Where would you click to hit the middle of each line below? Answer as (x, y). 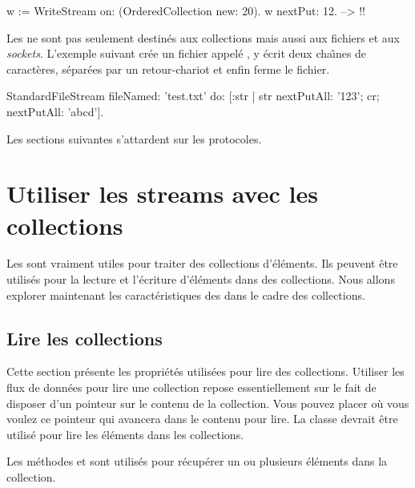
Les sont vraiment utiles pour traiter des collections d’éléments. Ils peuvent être (202, 263)
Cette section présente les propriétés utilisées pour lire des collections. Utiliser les (205, 371)
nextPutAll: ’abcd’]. (55, 111)
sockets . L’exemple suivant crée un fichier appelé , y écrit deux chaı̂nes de (187, 53)
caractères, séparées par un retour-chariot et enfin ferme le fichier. (168, 69)
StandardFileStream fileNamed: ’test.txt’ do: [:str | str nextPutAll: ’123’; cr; (193, 96)
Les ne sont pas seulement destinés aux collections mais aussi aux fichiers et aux (203, 37)
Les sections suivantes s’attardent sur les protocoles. (134, 138)
